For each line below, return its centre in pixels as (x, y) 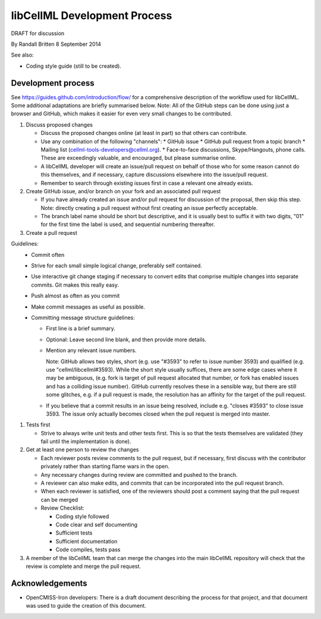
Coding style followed (82, 516)
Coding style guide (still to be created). (74, 66)
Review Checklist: (62, 508)
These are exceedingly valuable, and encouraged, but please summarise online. (139, 158)
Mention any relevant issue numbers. (91, 350)
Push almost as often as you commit (75, 296)
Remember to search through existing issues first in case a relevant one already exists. (147, 183)
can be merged (59, 499)
